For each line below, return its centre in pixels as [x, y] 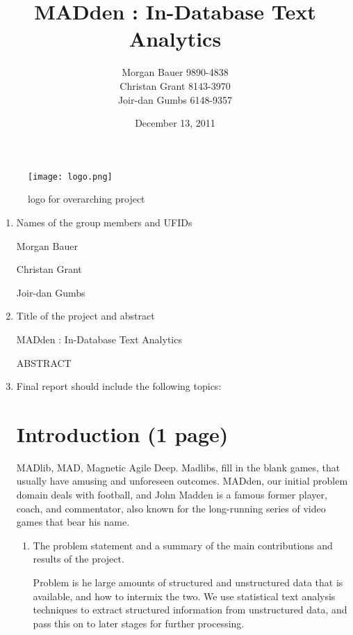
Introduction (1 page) [122, 433]
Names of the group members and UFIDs [104, 222]
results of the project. [79, 559]
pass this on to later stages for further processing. [139, 623]
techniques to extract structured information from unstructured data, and [190, 610]
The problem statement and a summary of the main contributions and [183, 545]
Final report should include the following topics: [119, 386]
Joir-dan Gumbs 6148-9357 [175, 99]
